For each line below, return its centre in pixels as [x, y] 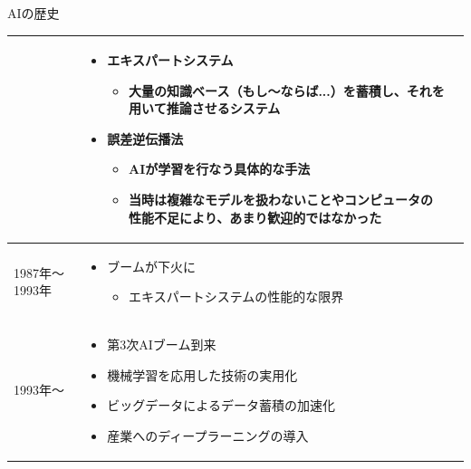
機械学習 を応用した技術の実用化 [202, 374]
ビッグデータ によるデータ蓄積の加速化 [221, 405]
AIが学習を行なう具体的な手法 [220, 169]
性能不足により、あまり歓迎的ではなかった [255, 217]
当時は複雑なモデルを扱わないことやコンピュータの [281, 200]
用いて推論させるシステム [205, 108]
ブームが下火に [151, 266]
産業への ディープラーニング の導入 [208, 435]
